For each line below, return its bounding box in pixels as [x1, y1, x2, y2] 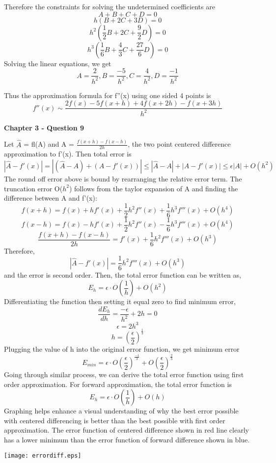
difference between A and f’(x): [4, 193, 97, 203]
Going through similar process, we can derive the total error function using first [4, 369, 244, 379]
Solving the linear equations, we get [4, 58, 111, 68]
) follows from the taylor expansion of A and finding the [69, 183, 238, 193]
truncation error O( [4, 183, 63, 193]
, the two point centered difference [128, 139, 231, 149]
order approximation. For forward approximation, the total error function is [4, 379, 232, 389]
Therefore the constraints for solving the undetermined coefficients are [4, 1, 215, 11]
